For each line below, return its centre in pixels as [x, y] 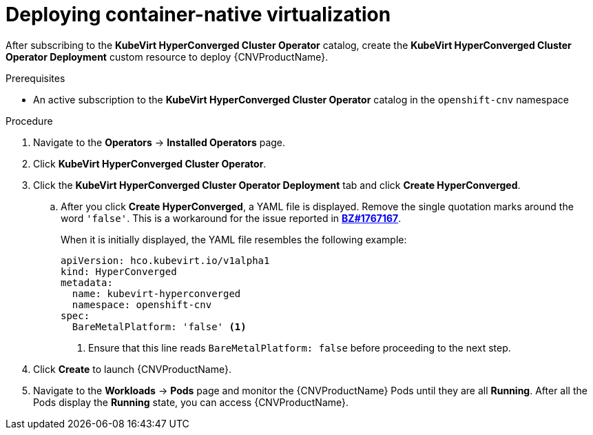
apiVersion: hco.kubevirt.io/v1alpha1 [165, 260]
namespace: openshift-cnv [142, 304]
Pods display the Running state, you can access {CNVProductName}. [191, 402]
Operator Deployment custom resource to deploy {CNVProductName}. [167, 57]
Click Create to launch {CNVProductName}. [132, 369]
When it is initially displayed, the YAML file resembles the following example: [234, 239]
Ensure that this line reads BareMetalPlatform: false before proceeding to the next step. [300, 347]
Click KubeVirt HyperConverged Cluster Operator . [150, 163]
